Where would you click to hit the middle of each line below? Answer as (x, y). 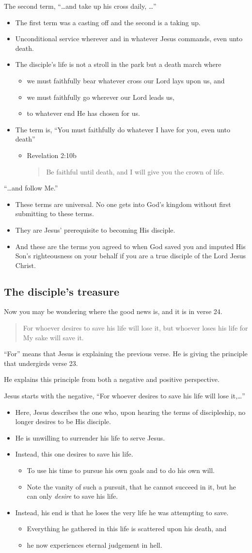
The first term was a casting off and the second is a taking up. (108, 22)
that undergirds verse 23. (41, 363)
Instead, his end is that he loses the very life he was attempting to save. (122, 512)
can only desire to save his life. (72, 496)
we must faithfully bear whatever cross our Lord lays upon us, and (126, 80)
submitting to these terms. (55, 213)
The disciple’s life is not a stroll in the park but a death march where (118, 64)
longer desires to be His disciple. (63, 421)
